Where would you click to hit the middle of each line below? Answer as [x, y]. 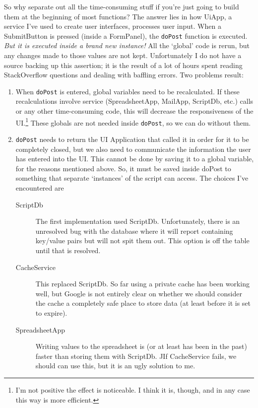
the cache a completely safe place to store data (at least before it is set [143, 303]
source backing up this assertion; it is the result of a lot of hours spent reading [123, 65]
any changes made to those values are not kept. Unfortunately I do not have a [123, 55]
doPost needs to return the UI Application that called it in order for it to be [132, 139]
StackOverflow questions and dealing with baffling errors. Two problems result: [124, 75]
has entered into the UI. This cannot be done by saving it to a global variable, [135, 159]
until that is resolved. [68, 250]
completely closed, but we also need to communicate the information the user [133, 149]
